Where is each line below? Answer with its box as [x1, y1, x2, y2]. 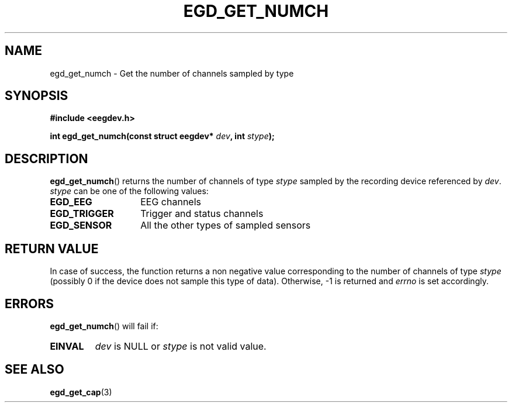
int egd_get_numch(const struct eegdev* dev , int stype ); [50, 131, 275, 142]
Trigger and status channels [140, 208, 264, 220]
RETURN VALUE [5, 241, 99, 256]
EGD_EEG [50, 196, 92, 208]
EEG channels [140, 196, 201, 208]
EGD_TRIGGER [50, 208, 114, 220]
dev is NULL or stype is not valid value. [95, 340, 267, 352]
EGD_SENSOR [50, 219, 112, 232]
